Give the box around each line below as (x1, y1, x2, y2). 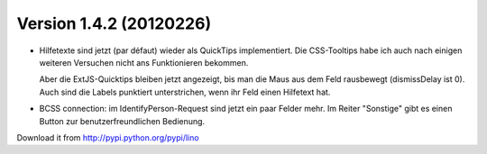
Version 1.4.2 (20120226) (16, 14, 212, 33)
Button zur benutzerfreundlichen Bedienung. (39, 115, 206, 126)
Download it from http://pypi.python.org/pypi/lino (16, 131, 199, 143)
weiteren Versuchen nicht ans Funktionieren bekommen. (39, 57, 249, 68)
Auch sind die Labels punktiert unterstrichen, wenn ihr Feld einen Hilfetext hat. (39, 86, 331, 97)
